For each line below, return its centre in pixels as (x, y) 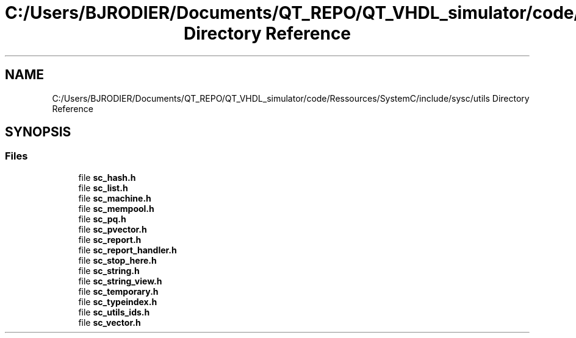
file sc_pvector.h (113, 229)
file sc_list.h (103, 188)
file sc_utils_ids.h (114, 312)
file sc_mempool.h (116, 208)
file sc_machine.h (115, 198)
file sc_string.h (109, 270)
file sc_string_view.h (120, 281)
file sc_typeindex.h (118, 301)
